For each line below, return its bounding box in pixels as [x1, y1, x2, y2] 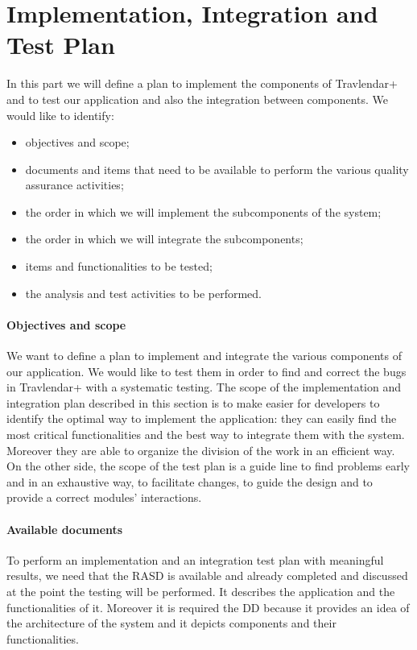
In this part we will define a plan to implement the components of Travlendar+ [6, 75, 398, 92]
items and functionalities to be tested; [25, 258, 213, 275]
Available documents [6, 520, 123, 537]
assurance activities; [25, 176, 124, 193]
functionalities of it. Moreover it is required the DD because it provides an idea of [6, 598, 410, 615]
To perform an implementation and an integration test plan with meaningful [6, 551, 384, 568]
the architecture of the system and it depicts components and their [6, 615, 336, 631]
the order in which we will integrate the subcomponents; [25, 230, 303, 247]
